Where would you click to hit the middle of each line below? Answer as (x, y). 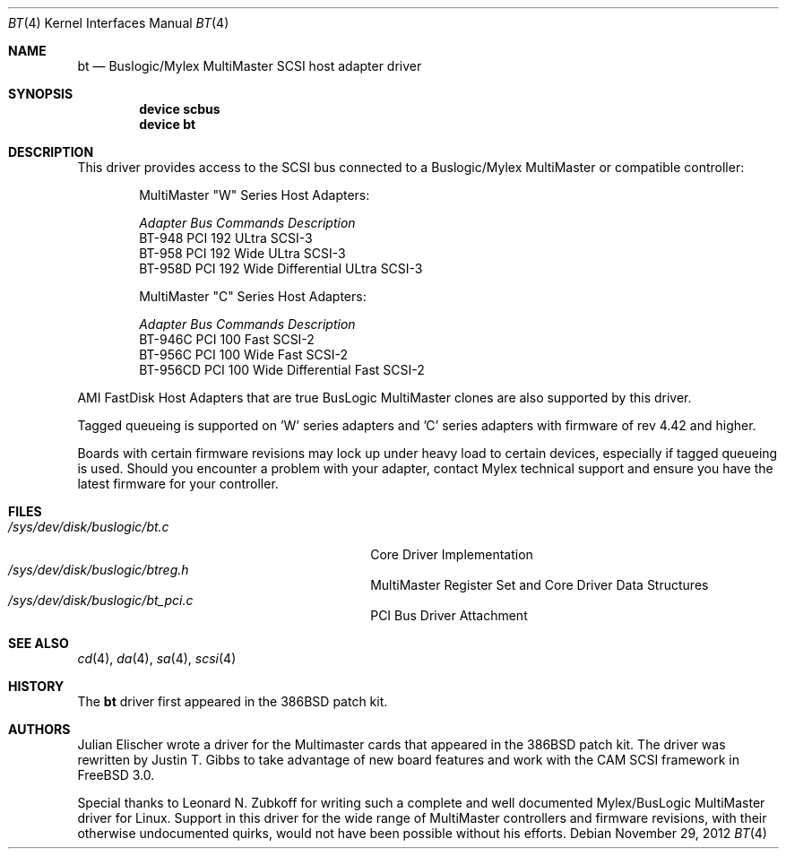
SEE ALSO (39, 643)
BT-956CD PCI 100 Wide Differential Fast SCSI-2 (282, 370)
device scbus (180, 109)
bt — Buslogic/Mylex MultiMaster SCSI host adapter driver (250, 66)
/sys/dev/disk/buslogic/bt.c (89, 527)
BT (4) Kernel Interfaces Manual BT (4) (119, 23)
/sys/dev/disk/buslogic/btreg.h (99, 570)
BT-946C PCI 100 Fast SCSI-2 (227, 339)
